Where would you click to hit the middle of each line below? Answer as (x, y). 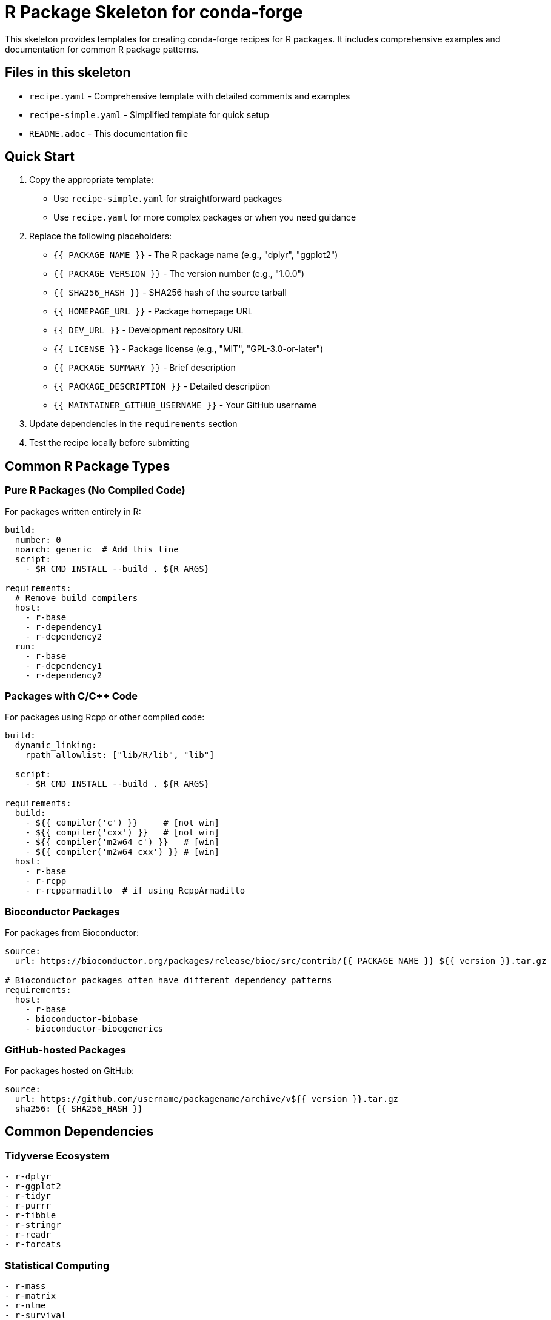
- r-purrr (28, 1206)
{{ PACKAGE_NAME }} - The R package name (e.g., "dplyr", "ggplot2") (196, 255)
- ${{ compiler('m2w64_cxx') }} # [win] (122, 852)
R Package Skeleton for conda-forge (154, 12)
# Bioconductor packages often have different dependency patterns (169, 980)
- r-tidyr (28, 1196)
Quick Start (40, 157)
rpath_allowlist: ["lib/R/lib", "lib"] (120, 755)
